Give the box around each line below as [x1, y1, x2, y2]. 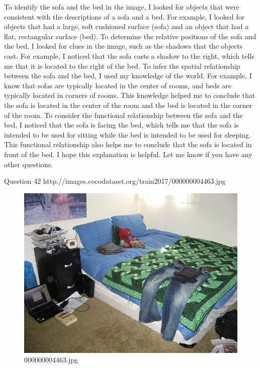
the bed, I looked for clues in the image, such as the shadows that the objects [4, 41, 243, 51]
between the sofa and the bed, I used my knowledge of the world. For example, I [4, 70, 252, 81]
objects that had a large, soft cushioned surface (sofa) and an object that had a [4, 21, 249, 32]
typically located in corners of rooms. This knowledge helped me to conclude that [4, 90, 255, 100]
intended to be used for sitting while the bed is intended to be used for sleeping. [4, 129, 251, 140]
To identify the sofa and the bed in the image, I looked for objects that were [4, 2, 239, 12]
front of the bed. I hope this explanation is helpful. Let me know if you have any [4, 149, 252, 159]
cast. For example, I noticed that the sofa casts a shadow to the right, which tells [4, 50, 254, 61]
